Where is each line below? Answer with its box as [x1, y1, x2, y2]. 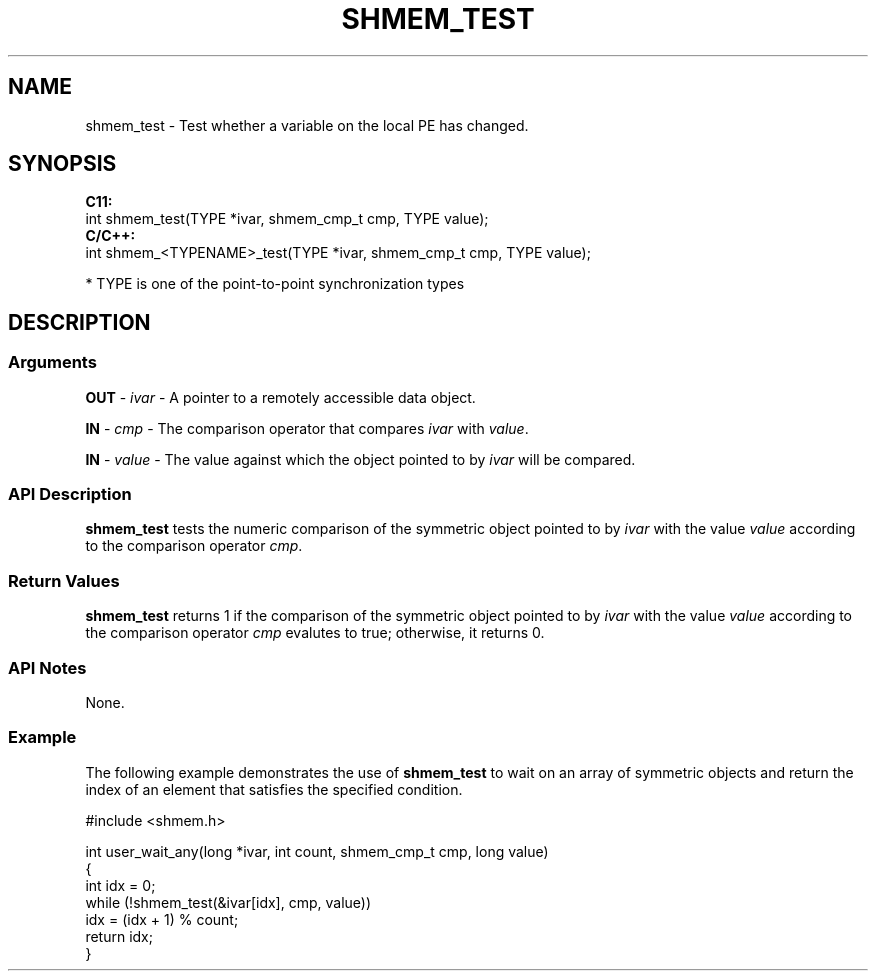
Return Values [8, 570, 120, 591]
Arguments [8, 352, 97, 373]
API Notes [8, 657, 87, 678]
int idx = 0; [85, 876, 156, 894]
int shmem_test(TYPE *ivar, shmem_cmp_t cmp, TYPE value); [85, 210, 489, 228]
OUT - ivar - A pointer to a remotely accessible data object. [85, 388, 476, 406]
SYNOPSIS [8, 151, 117, 177]
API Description [8, 484, 132, 505]
